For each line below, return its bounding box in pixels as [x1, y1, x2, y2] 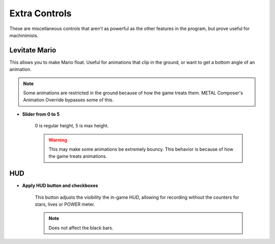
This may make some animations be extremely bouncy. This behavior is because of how [48, 146, 234, 152]
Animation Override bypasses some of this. [23, 97, 114, 103]
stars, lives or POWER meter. [35, 201, 95, 207]
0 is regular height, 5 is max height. [35, 123, 109, 129]
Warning [48, 137, 67, 143]
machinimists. [9, 32, 39, 38]
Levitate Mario [9, 46, 57, 55]
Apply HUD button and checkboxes [22, 182, 98, 188]
